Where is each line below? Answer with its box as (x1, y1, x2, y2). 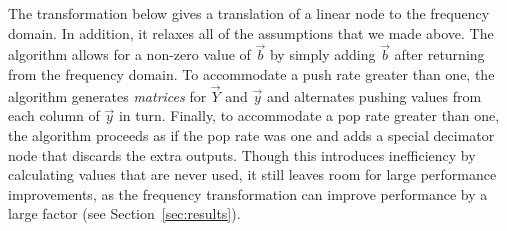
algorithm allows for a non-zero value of (8, 44, 251, 65)
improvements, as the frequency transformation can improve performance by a (8, 183, 488, 204)
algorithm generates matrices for (8, 85, 207, 106)
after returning (394, 44, 485, 65)
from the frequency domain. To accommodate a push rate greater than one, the (8, 64, 495, 84)
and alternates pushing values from (266, 85, 482, 106)
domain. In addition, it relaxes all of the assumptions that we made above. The (8, 22, 494, 43)
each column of (8, 105, 100, 126)
